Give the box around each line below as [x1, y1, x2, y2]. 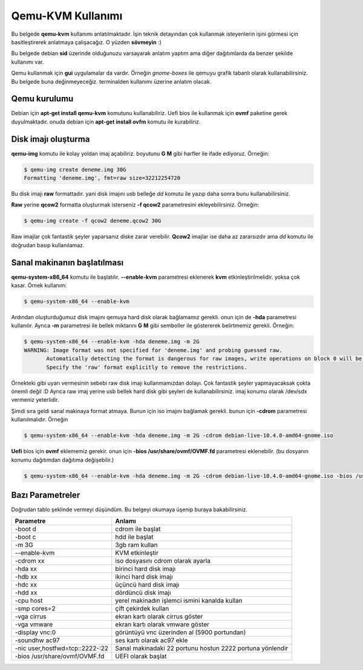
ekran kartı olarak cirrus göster [115, 612, 203, 621]
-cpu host [15, 597, 43, 605]
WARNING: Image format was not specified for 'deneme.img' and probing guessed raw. [24, 347, 283, 354]
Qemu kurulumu [11, 94, 74, 104]
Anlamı [115, 517, 136, 525]
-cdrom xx [15, 557, 45, 565]
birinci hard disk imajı [115, 565, 176, 573]
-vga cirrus [15, 612, 47, 621]
